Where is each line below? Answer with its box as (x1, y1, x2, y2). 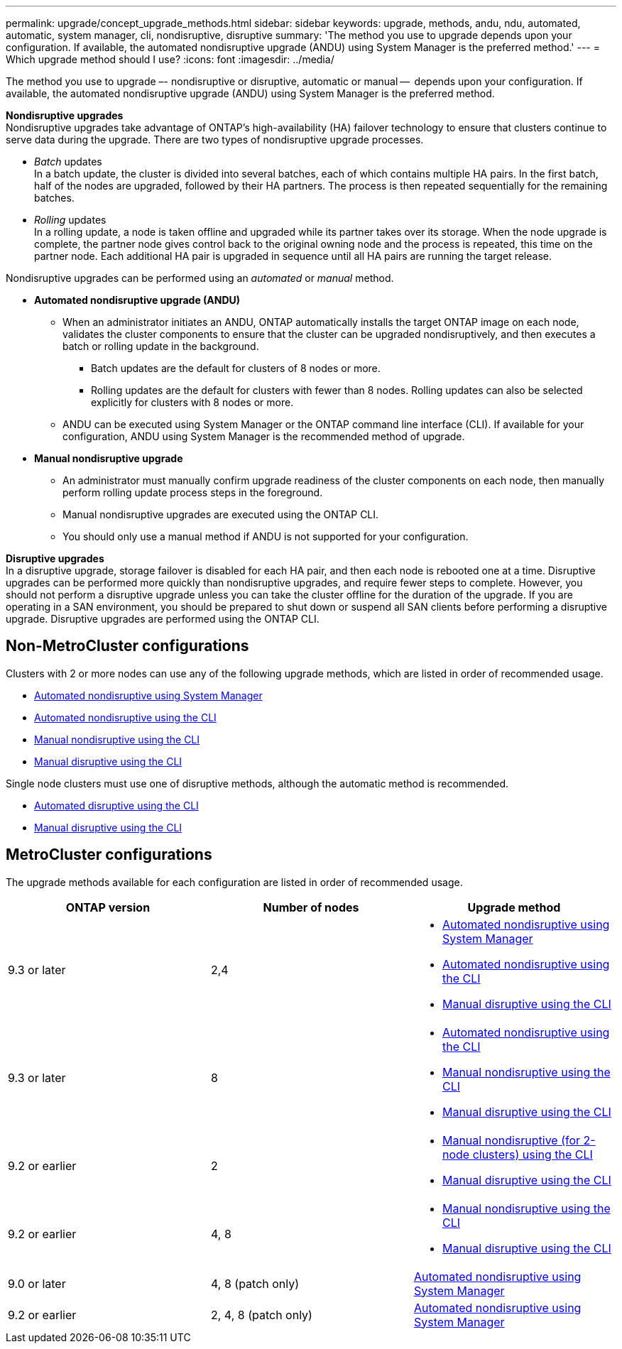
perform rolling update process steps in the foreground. (62, 486, 323, 498)
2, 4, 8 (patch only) (210, 1307, 312, 1322)
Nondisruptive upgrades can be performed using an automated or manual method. (6, 272, 394, 284)
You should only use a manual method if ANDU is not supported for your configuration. (62, 530, 469, 542)
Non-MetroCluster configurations (6, 637, 249, 655)
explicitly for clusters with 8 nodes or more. (91, 396, 294, 408)
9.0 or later (8, 1276, 66, 1291)
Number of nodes (263, 900, 359, 914)
